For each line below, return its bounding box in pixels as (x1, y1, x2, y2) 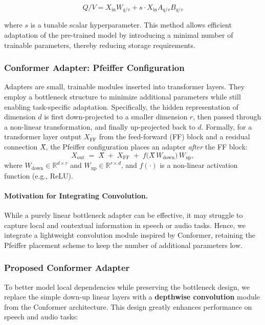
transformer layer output (4, 131, 82, 142)
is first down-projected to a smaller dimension (44, 111, 188, 122)
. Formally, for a (201, 121, 252, 132)
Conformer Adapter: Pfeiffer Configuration (4, 61, 185, 74)
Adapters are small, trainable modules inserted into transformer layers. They (4, 81, 245, 92)
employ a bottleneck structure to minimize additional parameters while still (4, 91, 241, 102)
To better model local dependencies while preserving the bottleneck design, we (4, 281, 250, 292)
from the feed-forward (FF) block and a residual (99, 131, 250, 142)
